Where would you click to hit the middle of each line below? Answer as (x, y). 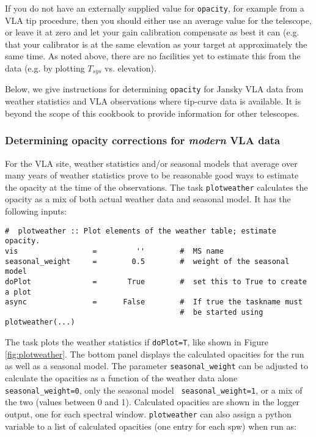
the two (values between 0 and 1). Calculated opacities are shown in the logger (152, 402)
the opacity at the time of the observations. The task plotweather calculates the (156, 187)
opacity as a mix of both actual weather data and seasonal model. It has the (148, 199)
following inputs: (36, 211)
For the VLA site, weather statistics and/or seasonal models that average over (151, 163)
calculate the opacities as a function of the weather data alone (121, 378)
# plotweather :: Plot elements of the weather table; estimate (141, 231)
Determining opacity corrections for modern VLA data (143, 140)
